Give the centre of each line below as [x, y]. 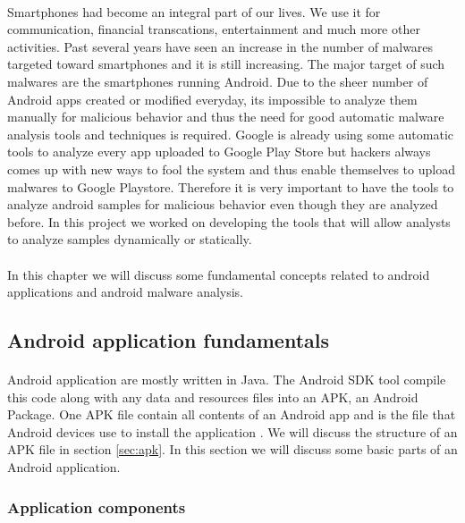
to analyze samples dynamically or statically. [130, 239]
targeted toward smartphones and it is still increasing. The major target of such [226, 64]
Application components [97, 506]
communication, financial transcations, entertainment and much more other [214, 29]
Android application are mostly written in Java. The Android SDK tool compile [227, 380]
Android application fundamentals [169, 340]
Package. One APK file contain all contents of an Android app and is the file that [232, 414]
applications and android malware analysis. [126, 292]
